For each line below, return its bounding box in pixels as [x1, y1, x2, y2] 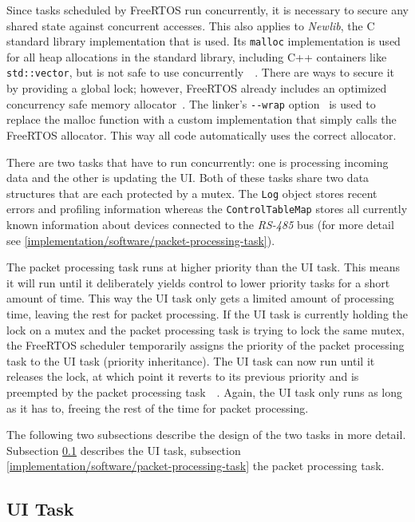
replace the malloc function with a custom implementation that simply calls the [6, 111, 397, 128]
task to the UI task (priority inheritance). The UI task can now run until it [6, 352, 375, 369]
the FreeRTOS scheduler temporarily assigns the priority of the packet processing [6, 337, 405, 354]
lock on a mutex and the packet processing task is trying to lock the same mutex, [6, 321, 405, 338]
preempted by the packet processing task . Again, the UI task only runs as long [6, 383, 403, 400]
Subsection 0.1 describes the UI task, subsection [6, 441, 241, 458]
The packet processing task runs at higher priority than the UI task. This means [6, 259, 401, 275]
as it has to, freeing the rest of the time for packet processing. [6, 399, 309, 416]
